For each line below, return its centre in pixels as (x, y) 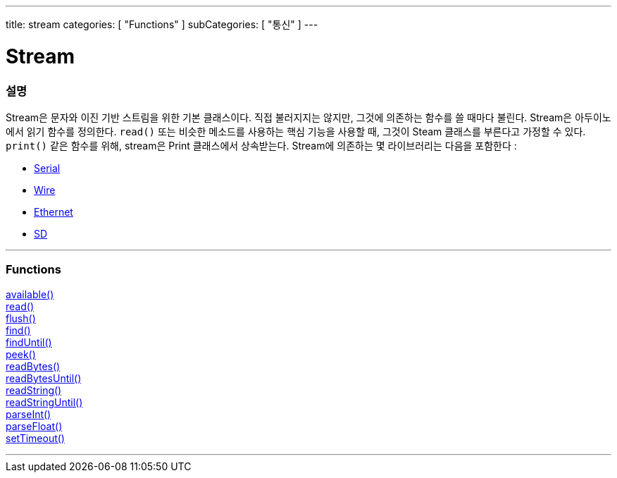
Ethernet (54, 212)
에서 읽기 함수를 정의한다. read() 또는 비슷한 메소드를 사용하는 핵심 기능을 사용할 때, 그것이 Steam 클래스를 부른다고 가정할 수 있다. (296, 131)
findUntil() (29, 342)
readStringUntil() (44, 402)
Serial (47, 168)
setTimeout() (35, 438)
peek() (21, 354)
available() (30, 294)
